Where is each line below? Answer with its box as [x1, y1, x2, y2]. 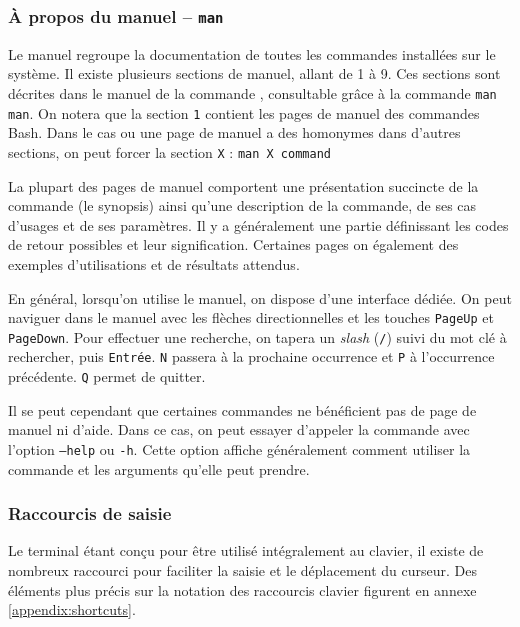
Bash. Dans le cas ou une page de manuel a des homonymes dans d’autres [8, 122, 461, 143]
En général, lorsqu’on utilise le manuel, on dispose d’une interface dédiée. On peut [8, 287, 512, 308]
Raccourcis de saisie [8, 501, 172, 526]
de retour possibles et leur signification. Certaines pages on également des [8, 234, 459, 255]
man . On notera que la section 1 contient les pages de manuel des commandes [8, 102, 480, 123]
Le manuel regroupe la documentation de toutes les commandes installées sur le [8, 43, 496, 64]
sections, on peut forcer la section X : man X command [8, 141, 331, 162]
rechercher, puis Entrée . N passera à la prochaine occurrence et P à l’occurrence [8, 346, 495, 367]
